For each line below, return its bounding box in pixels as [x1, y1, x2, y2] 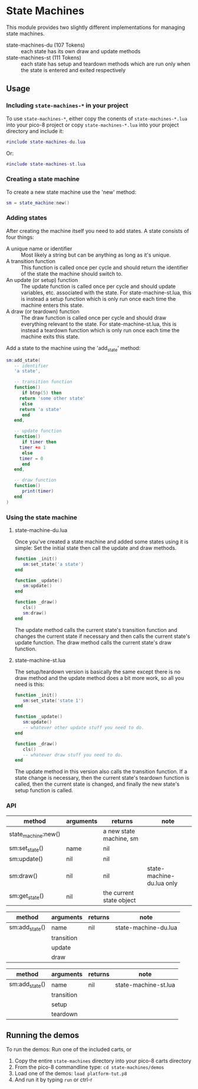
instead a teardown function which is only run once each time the [21, 326, 180, 333]
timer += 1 [19, 445, 46, 450]
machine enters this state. [21, 302, 84, 309]
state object [103, 896, 136, 904]
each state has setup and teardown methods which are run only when [21, 60, 190, 67]
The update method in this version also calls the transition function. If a [14, 768, 187, 775]
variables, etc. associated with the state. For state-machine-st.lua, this [21, 289, 192, 296]
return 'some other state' [19, 395, 85, 401]
